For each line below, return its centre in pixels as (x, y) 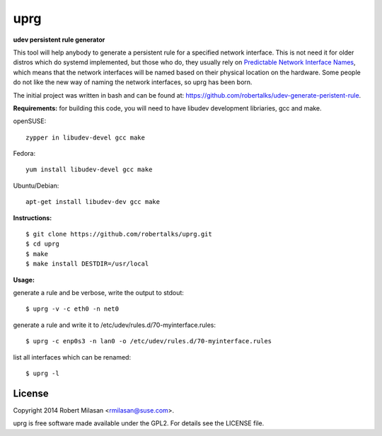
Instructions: (33, 218)
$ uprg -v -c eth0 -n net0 (73, 309)
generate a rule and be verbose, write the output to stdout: (98, 292)
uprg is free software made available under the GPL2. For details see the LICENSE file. (139, 423)
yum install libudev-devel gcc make (89, 170)
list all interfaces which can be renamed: (72, 357)
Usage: (24, 280)
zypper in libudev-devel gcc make (85, 137)
